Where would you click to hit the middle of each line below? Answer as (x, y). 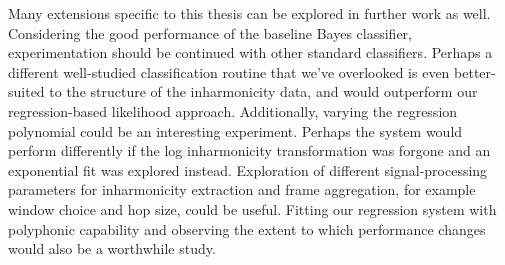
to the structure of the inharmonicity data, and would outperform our (263, 91)
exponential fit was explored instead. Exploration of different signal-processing (248, 169)
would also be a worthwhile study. (112, 248)
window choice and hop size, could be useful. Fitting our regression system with (252, 208)
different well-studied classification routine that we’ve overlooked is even (229, 71)
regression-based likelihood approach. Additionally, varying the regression (233, 110)
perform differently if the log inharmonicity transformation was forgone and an (249, 150)
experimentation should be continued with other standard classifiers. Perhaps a (250, 52)
